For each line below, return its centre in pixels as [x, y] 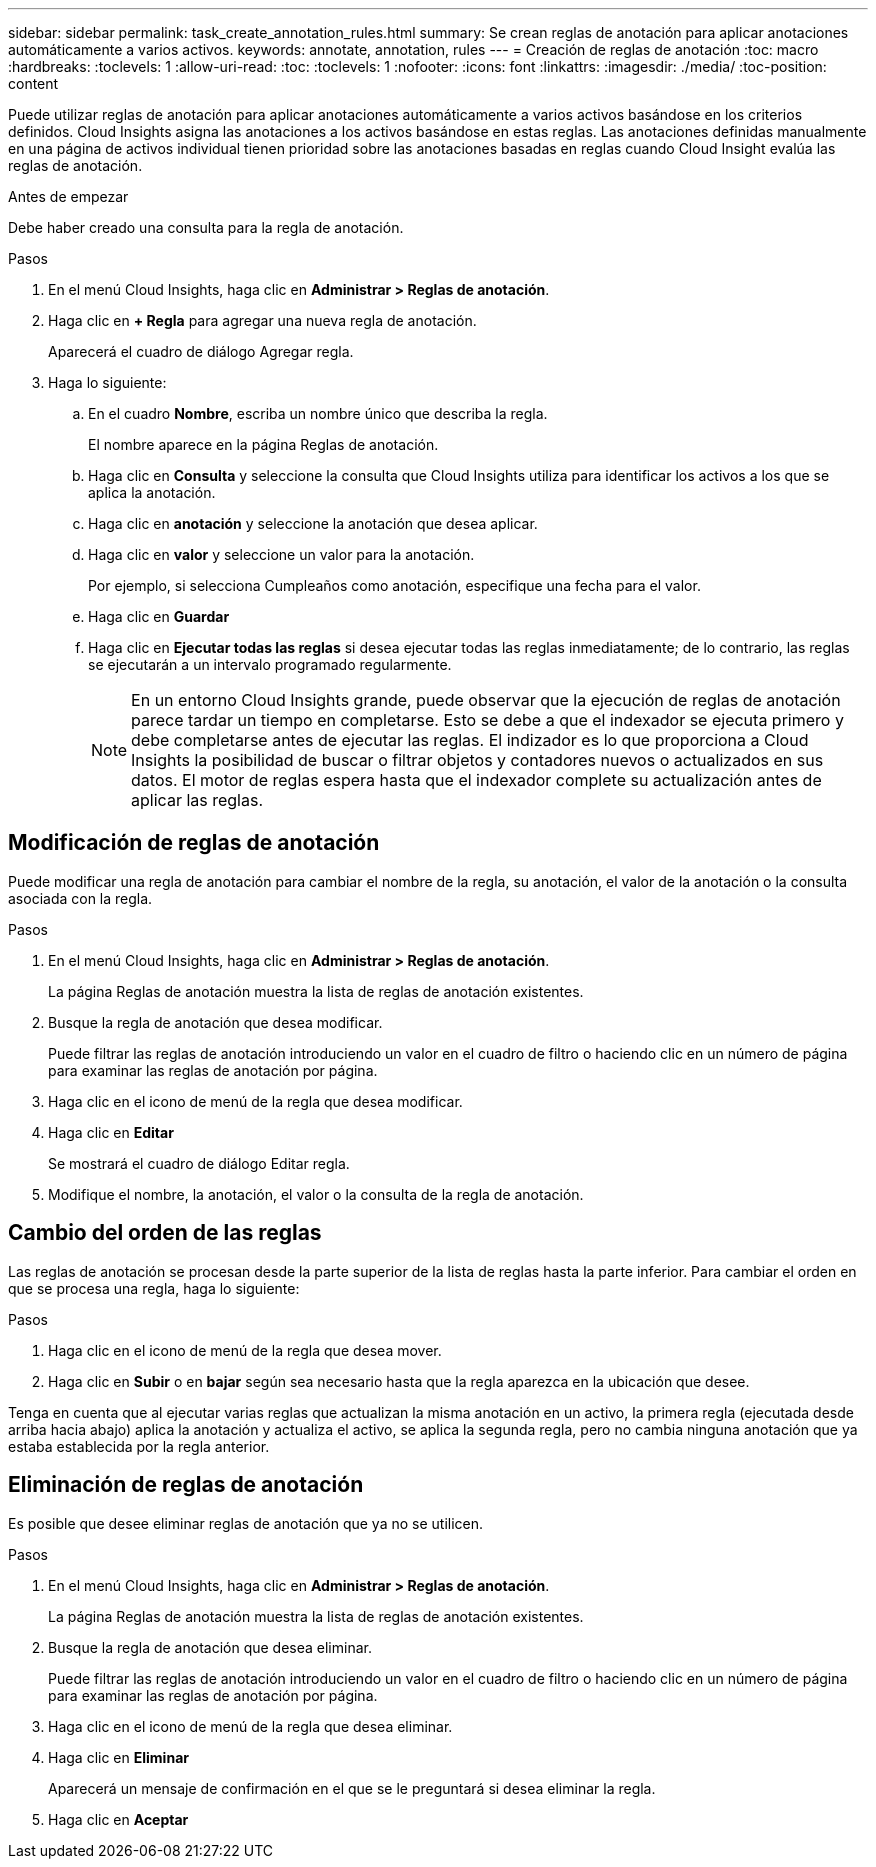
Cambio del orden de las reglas [165, 1233]
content [33, 83]
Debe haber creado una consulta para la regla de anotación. [206, 227]
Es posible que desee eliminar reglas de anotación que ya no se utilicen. [246, 1523]
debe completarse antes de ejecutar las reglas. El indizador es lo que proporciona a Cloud [470, 740]
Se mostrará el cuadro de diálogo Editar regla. [199, 1163]
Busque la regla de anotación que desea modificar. [215, 1022]
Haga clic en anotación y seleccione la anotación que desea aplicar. [313, 523]
